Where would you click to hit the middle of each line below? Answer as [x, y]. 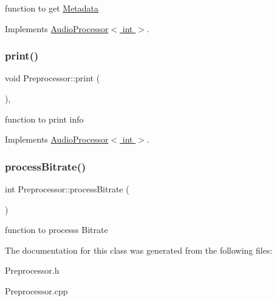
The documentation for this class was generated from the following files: [139, 250]
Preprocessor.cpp [36, 290]
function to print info [44, 119]
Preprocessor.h [32, 270]
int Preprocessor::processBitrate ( [67, 189]
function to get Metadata [52, 8]
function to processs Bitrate [56, 230]
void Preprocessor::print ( [53, 78]
